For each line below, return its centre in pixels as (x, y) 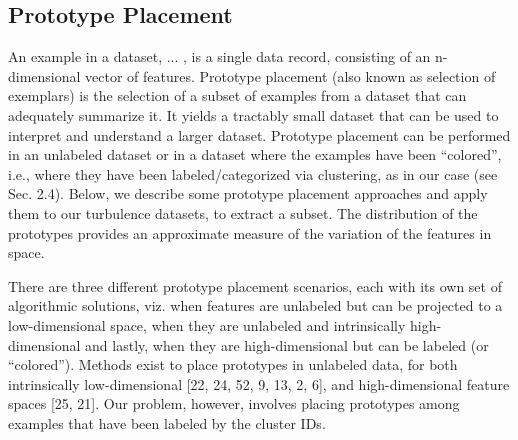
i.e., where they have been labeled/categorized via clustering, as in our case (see (253, 173)
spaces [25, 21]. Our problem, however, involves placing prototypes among (234, 403)
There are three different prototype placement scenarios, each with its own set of (255, 285)
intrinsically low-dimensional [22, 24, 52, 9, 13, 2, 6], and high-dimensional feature (259, 383)
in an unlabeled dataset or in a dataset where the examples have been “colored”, (255, 154)
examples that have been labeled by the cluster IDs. (167, 422)
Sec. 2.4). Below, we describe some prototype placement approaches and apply (248, 193)
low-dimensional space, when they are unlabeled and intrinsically (207, 324)
